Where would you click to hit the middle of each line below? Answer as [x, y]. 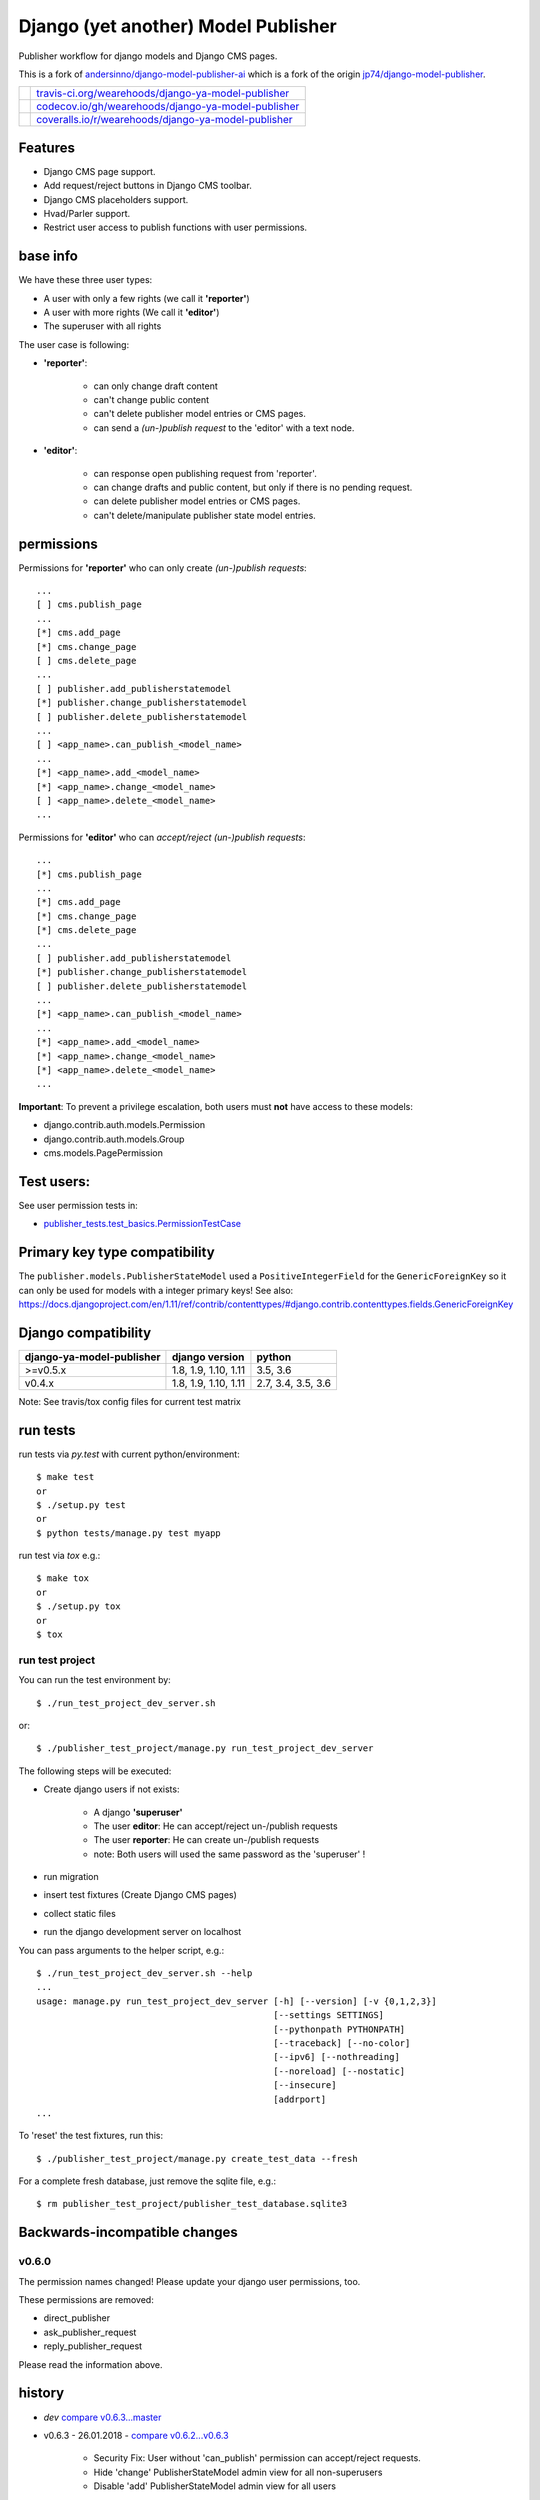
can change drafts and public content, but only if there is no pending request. [253, 487]
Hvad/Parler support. [87, 214]
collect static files [80, 1913]
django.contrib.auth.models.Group [114, 1139]
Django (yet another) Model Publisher [177, 26]
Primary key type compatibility [116, 1252]
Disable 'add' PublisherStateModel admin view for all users [215, 2486]
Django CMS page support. [99, 171]
